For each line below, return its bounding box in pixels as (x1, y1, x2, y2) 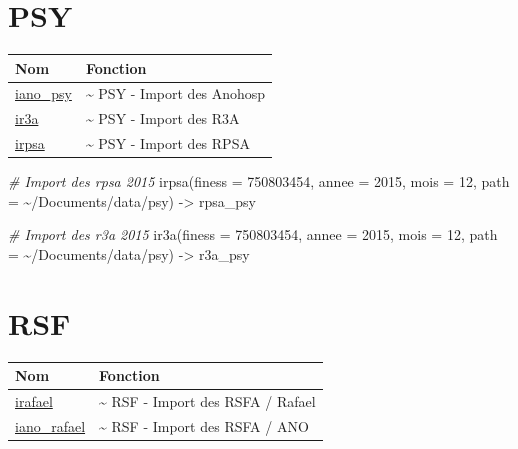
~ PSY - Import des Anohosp (85, 83, 266, 104)
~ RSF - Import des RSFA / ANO (99, 415, 309, 436)
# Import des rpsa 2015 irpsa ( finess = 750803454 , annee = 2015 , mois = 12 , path (8, 171, 510, 192)
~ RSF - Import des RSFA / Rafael (99, 391, 316, 412)
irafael (15, 391, 53, 412)
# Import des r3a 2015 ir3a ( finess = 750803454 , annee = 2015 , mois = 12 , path (8, 224, 498, 245)
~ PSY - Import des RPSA (85, 133, 250, 154)
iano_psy (15, 83, 72, 104)
